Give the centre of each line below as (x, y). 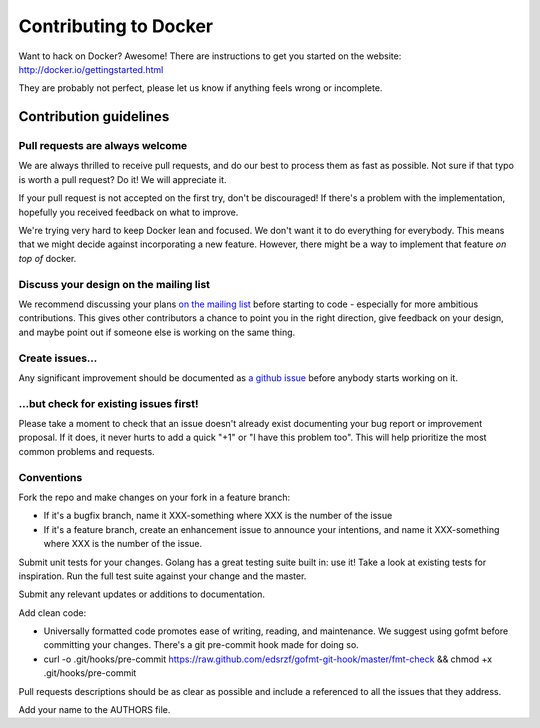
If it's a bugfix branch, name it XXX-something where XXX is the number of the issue (218, 516)
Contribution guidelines (94, 116)
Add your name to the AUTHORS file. (94, 710)
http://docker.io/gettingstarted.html (91, 69)
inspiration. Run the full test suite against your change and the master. (162, 576)
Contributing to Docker (116, 26)
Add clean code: (52, 612)
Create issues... (58, 358)
